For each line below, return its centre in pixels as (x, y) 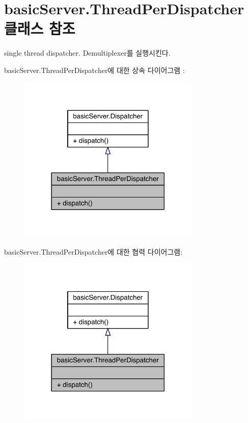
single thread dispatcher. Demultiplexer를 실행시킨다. (87, 53)
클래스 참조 (40, 28)
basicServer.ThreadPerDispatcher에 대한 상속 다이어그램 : (94, 70)
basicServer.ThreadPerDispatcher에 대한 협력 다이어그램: (93, 251)
